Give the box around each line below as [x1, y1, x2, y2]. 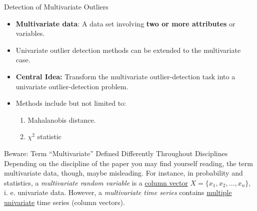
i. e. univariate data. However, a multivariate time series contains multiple [4, 187, 232, 198]
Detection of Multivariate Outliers [4, 1, 108, 11]
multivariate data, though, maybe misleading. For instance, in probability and [4, 168, 243, 178]
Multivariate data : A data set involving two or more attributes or [15, 18, 235, 28]
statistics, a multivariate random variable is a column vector [4, 177, 188, 188]
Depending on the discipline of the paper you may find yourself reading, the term [4, 158, 253, 168]
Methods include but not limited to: [15, 98, 126, 108]
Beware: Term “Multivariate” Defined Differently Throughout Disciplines [4, 148, 228, 158]
